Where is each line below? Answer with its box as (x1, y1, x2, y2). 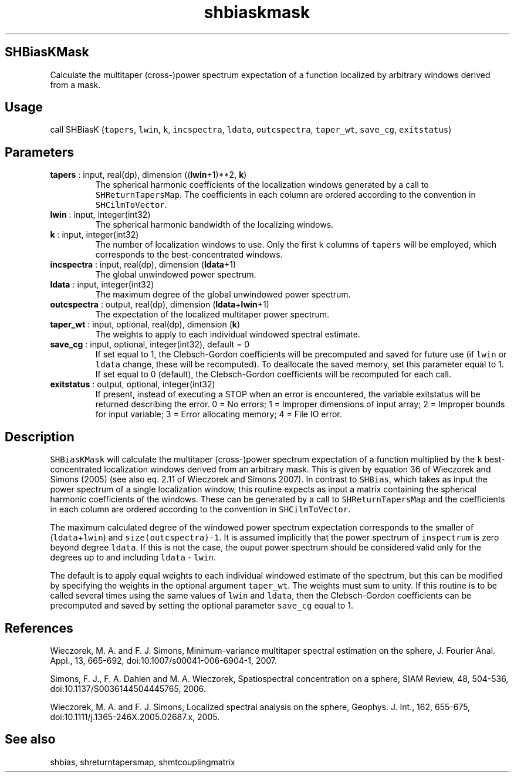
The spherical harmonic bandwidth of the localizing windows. (95, 219, 334, 230)
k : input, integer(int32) (50, 229, 139, 240)
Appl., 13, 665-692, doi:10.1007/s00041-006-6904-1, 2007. (50, 655, 278, 665)
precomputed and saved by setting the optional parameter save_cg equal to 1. (50, 600, 354, 611)
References (5, 620, 73, 636)
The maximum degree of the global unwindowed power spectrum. (95, 289, 351, 300)
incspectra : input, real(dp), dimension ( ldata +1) (50, 259, 236, 270)
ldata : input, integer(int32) (50, 279, 154, 290)
